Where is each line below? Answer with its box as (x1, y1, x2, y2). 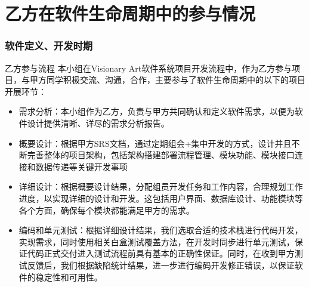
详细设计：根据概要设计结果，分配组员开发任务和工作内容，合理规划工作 (18, 180, 303, 193)
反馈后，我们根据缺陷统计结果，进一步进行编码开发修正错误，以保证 (27, 258, 295, 271)
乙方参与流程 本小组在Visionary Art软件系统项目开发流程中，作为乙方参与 (5, 61, 292, 74)
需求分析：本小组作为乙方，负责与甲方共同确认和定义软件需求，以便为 (18, 105, 295, 118)
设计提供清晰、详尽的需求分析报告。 (27, 116, 169, 129)
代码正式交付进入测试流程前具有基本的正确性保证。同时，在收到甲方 (27, 247, 295, 260)
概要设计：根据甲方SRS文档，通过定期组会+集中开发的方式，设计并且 (18, 137, 292, 149)
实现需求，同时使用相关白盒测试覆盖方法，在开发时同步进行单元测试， (18, 235, 295, 248)
